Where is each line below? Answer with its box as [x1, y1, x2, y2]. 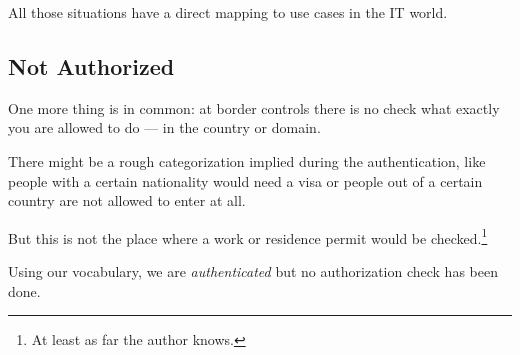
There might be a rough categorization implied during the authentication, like [8, 150, 486, 171]
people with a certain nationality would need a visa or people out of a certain [8, 170, 483, 191]
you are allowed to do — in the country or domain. [8, 117, 321, 138]
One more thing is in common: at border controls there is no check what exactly [8, 97, 500, 118]
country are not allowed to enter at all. [8, 190, 246, 211]
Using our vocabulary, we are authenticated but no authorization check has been [8, 261, 498, 282]
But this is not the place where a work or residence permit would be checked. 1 [8, 224, 488, 248]
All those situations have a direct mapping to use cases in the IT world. [8, 2, 448, 22]
